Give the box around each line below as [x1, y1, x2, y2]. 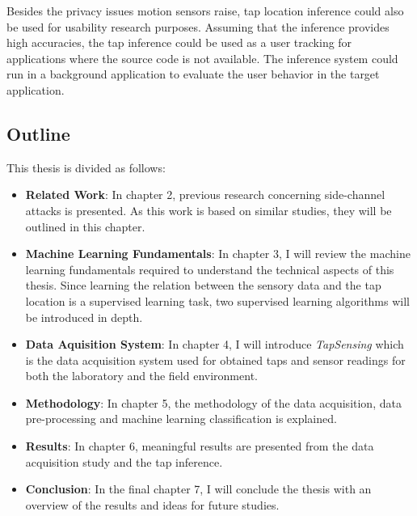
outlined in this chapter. [25, 218, 145, 235]
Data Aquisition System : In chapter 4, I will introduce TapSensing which [25, 336, 404, 353]
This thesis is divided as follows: [6, 159, 166, 176]
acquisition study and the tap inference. [25, 453, 223, 470]
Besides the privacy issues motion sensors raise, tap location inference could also [6, 2, 404, 19]
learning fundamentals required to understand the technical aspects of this [25, 260, 394, 277]
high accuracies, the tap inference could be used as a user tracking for [6, 34, 352, 51]
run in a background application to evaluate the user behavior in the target [6, 66, 380, 82]
